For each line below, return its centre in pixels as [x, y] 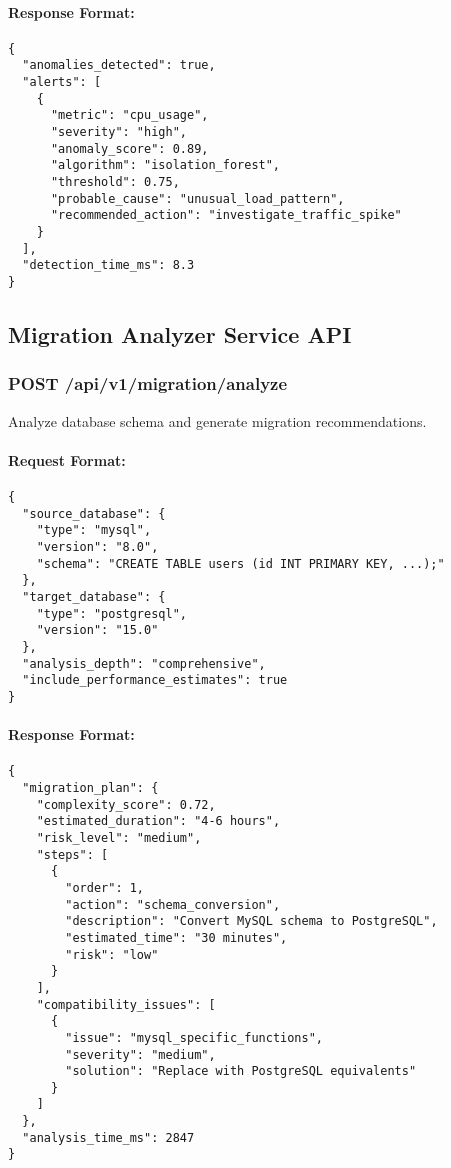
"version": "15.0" [97, 630]
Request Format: [67, 459]
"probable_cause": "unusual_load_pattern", [197, 198]
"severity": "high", [118, 132]
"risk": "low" [112, 954]
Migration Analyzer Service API [180, 334]
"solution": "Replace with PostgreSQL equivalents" [241, 1071]
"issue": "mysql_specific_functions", [194, 1037]
